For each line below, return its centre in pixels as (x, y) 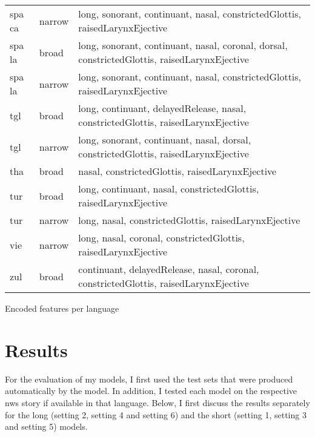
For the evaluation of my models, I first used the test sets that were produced (149, 379)
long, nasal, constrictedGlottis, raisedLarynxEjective (189, 220)
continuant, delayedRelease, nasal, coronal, (169, 269)
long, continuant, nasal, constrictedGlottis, (169, 189)
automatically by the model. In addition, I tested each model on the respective (151, 391)
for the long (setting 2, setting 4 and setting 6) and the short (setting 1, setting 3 (156, 414)
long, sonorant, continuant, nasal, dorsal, (165, 140)
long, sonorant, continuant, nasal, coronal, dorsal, (183, 45)
